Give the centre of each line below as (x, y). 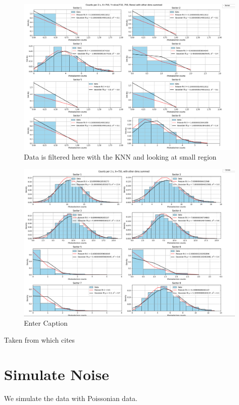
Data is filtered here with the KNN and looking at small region (120, 157)
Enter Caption (46, 323)
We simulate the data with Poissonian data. (71, 398)
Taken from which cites (40, 339)
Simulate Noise (57, 374)
